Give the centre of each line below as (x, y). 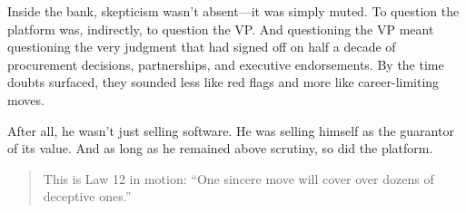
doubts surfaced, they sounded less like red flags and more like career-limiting (223, 82)
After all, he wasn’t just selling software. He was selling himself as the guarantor (231, 130)
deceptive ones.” (87, 196)
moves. (26, 99)
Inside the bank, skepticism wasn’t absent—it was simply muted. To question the (233, 11)
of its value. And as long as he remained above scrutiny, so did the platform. (220, 148)
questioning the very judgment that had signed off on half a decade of (202, 47)
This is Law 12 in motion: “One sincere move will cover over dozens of (238, 178)
